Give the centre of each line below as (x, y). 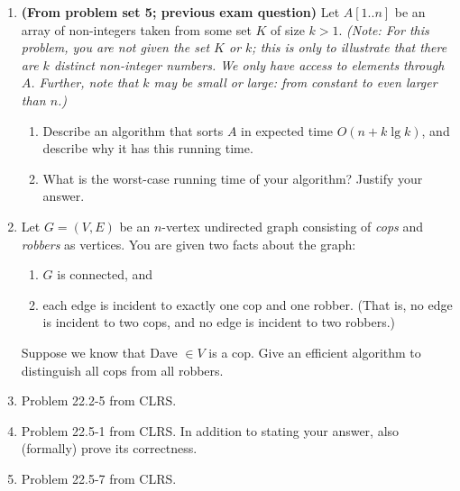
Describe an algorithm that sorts (133, 130)
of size (288, 29)
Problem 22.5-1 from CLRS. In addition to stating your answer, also (210, 430)
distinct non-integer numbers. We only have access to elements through (249, 64)
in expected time (287, 130)
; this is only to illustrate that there (350, 47)
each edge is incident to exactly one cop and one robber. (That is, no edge (248, 304)
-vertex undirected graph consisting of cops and (293, 226)
